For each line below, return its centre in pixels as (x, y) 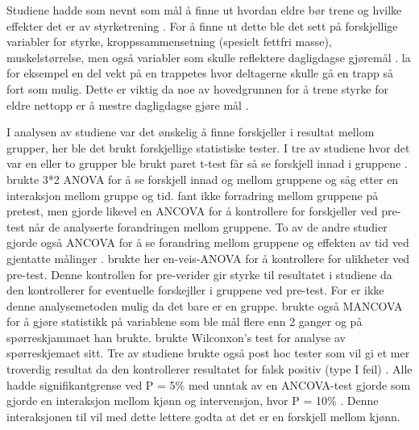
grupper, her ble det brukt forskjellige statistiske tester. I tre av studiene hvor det (208, 147)
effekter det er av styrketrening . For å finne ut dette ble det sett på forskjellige (202, 25)
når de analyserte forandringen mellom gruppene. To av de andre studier (208, 226)
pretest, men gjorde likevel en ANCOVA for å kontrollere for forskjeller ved (192, 211)
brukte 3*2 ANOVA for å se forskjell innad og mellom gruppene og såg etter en (203, 179)
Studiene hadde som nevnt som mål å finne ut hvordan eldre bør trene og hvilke (204, 10)
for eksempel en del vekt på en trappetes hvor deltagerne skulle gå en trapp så (200, 73)
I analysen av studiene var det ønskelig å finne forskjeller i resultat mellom (191, 132)
